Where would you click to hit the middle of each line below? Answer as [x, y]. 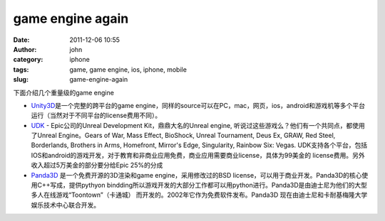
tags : [21, 69]
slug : [21, 80]
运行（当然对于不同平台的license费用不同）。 [96, 115]
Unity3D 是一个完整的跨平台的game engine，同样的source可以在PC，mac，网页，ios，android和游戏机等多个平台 [198, 105]
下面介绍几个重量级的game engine [63, 92]
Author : [25, 49]
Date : [21, 40]
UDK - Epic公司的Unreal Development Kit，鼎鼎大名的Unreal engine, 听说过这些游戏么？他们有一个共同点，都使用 [198, 125]
